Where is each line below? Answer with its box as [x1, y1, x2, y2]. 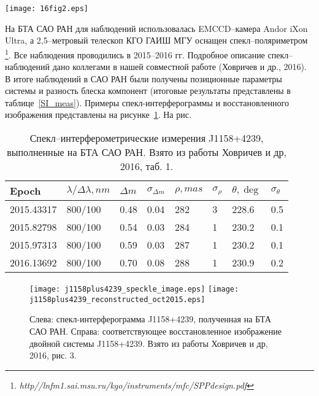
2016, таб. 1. [120, 159, 174, 174]
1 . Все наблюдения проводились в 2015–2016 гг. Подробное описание [5, 46, 265, 61]
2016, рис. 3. [29, 349, 77, 362]
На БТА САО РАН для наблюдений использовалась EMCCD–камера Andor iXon [5, 21, 308, 34]
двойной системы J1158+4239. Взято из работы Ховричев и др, [29, 336, 268, 349]
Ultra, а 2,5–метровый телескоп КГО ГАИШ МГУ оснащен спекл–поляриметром [5, 34, 308, 47]
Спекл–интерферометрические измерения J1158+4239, [29, 131, 264, 146]
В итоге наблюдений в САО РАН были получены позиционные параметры [5, 72, 282, 85]
